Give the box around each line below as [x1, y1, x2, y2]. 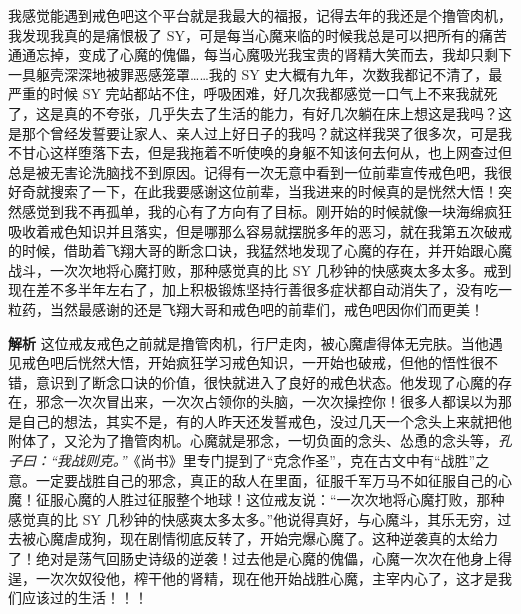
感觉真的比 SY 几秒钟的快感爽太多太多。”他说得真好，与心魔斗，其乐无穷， [8, 508, 498, 529]
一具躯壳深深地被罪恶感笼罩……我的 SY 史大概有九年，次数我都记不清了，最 [8, 63, 503, 84]
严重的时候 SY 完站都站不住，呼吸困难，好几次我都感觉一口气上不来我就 [8, 83, 484, 104]
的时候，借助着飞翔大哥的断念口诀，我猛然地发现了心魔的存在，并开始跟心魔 [8, 240, 512, 261]
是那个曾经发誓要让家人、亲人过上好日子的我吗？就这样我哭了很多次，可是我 [8, 122, 512, 143]
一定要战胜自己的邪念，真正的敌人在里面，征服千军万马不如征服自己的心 [35, 469, 512, 490]
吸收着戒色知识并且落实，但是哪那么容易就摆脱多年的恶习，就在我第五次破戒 [8, 220, 512, 241]
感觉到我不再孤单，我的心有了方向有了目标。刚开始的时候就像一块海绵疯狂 [21, 200, 512, 221]
